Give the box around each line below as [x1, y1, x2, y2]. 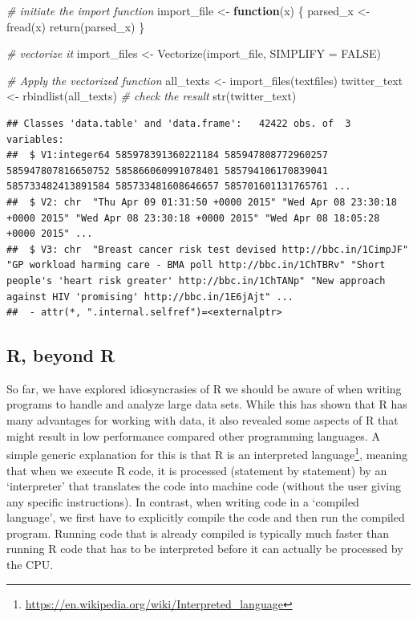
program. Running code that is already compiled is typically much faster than [6, 524, 389, 541]
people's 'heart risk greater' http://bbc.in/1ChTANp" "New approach [6, 274, 386, 287]
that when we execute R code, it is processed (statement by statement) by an [6, 461, 387, 478]
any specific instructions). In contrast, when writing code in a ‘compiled [6, 493, 359, 510]
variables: [6, 133, 64, 145]
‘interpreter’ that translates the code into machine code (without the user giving [6, 478, 401, 494]
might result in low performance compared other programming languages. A [6, 427, 380, 444]
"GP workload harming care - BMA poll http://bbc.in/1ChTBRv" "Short [6, 259, 386, 271]
